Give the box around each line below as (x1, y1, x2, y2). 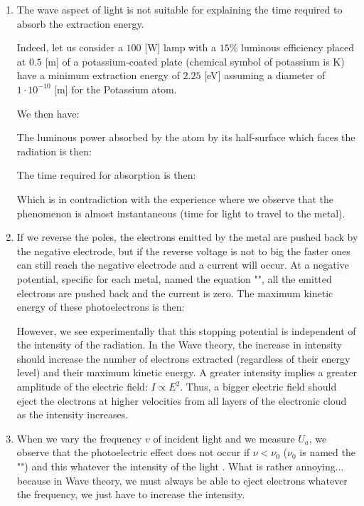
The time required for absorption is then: (16, 167, 196, 182)
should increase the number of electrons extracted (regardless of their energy (16, 351, 350, 366)
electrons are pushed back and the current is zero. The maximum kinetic (16, 285, 333, 300)
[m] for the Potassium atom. (54, 81, 177, 96)
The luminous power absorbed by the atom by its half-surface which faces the (16, 130, 355, 145)
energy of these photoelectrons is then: (16, 299, 185, 314)
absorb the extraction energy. (16, 16, 144, 31)
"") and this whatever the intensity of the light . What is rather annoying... (16, 459, 344, 474)
